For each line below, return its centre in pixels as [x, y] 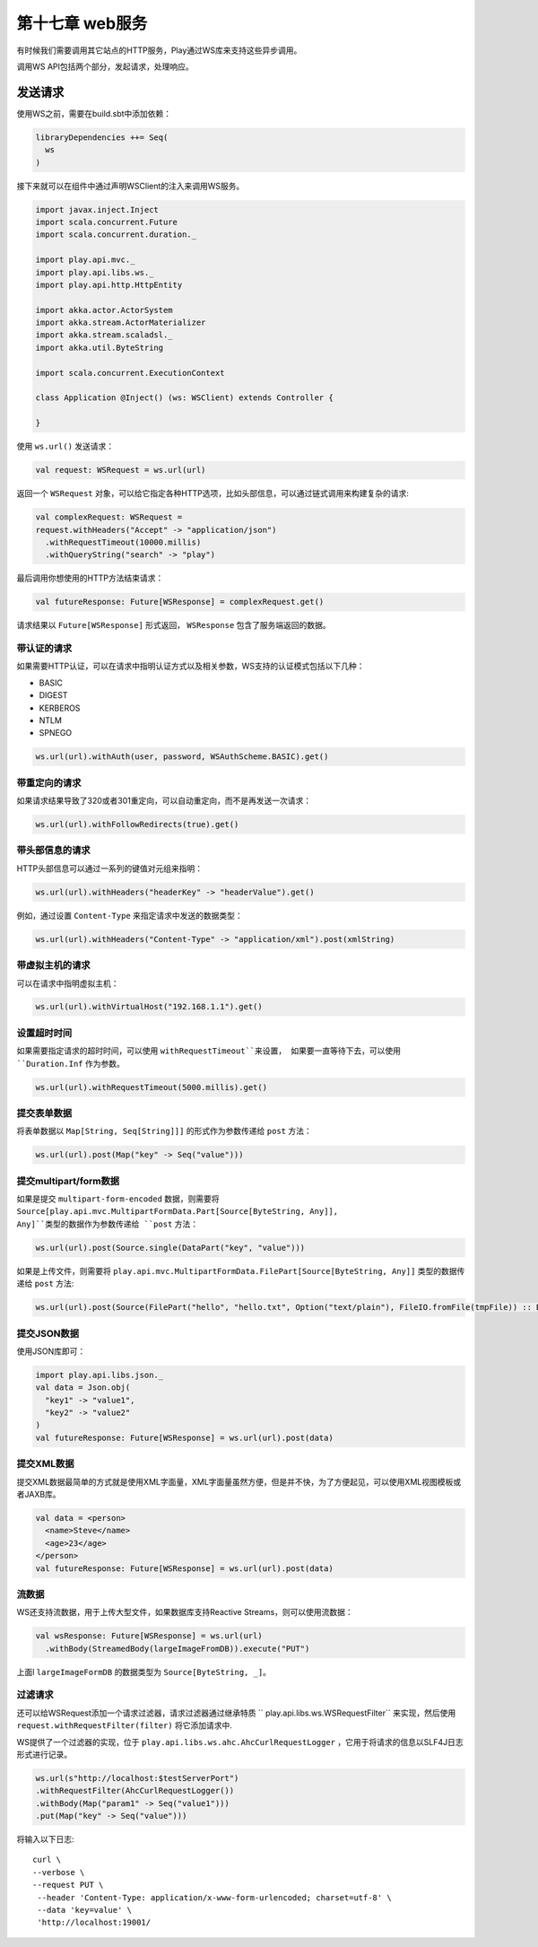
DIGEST [53, 695]
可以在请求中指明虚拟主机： [68, 983]
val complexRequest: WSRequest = [109, 517]
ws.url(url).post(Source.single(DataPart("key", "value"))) [170, 1248]
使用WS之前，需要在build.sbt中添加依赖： [94, 113]
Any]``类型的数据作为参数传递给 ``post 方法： [108, 1224]
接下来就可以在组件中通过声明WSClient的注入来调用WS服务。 [130, 186]
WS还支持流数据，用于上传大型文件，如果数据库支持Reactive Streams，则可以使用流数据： [185, 1612]
